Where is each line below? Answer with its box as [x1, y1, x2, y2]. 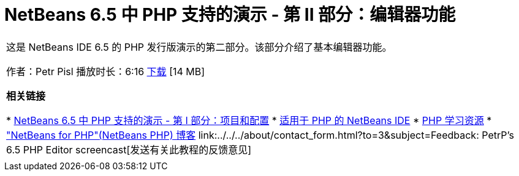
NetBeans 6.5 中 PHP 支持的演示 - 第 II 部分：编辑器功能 [4, 4, 456, 25]
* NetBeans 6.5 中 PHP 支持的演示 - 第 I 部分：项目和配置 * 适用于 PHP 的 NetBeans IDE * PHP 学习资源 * [6, 114, 492, 127]
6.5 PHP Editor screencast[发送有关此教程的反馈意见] [6, 143, 252, 156]
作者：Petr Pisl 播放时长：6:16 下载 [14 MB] [6, 65, 205, 78]
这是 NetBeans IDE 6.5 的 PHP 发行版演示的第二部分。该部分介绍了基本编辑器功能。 [6, 40, 392, 53]
